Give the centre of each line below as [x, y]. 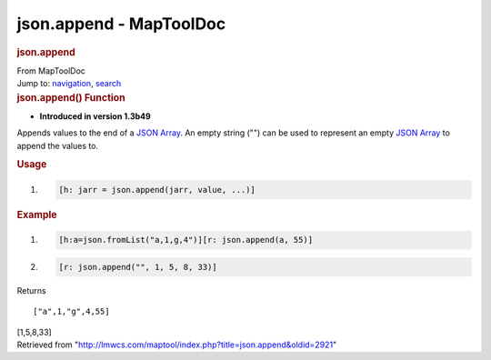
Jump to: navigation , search [69, 84]
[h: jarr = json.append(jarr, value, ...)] [157, 190]
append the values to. [58, 145]
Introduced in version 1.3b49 [95, 116]
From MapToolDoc [51, 70]
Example [37, 215]
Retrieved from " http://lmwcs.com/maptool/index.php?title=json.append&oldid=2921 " [177, 345]
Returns [31, 290]
